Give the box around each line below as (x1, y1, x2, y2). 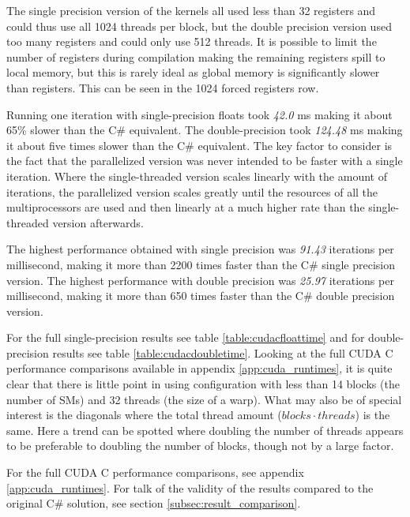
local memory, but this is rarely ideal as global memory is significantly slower (6, 64, 380, 81)
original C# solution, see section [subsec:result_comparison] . (6, 495, 301, 511)
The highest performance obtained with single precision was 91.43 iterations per (6, 241, 394, 257)
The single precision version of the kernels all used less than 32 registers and (6, 2, 376, 18)
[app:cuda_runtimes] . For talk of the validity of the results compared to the (6, 479, 374, 496)
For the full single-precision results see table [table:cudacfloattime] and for (6, 329, 365, 346)
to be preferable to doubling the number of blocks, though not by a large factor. (6, 437, 394, 454)
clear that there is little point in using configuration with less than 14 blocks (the (6, 376, 400, 392)
